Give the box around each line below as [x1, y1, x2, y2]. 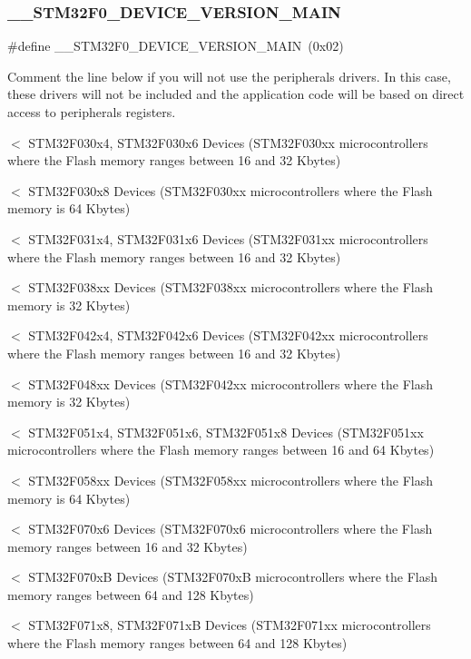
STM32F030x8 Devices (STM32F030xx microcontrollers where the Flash [28, 181, 433, 200]
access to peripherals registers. [7, 103, 176, 121]
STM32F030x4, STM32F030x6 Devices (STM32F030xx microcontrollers [28, 133, 428, 152]
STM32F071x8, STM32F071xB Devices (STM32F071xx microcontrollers [28, 615, 431, 634]
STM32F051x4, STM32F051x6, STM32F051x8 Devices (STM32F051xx [28, 422, 424, 441]
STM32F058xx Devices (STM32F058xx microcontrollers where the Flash [28, 470, 433, 489]
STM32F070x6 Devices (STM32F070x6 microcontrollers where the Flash [28, 519, 433, 538]
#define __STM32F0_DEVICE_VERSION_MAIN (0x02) [7, 36, 344, 55]
